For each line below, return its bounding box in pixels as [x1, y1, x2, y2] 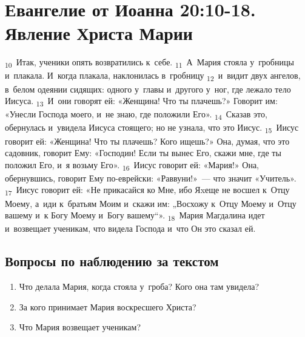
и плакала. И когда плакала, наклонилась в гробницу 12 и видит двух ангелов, [5, 69, 301, 83]
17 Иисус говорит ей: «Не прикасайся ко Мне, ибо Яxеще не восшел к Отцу [5, 183, 290, 198]
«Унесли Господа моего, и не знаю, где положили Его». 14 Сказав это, [5, 108, 267, 122]
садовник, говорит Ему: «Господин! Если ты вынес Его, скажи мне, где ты [5, 146, 281, 159]
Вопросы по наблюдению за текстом [5, 252, 219, 270]
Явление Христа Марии [5, 21, 193, 45]
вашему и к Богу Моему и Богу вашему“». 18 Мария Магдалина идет [5, 209, 265, 223]
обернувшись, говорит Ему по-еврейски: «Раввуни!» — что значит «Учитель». [5, 171, 297, 184]
